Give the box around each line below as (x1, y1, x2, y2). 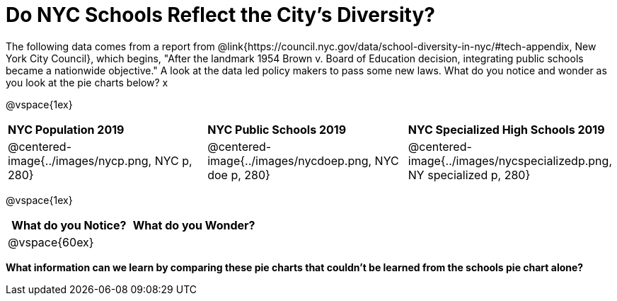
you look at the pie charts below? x (6, 76, 168, 89)
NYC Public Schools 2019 (207, 122, 347, 137)
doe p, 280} (207, 167, 270, 182)
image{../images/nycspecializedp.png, (408, 153, 612, 168)
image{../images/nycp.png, (8, 153, 152, 168)
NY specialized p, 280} (408, 167, 531, 182)
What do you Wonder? (132, 217, 255, 232)
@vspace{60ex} (8, 234, 94, 249)
